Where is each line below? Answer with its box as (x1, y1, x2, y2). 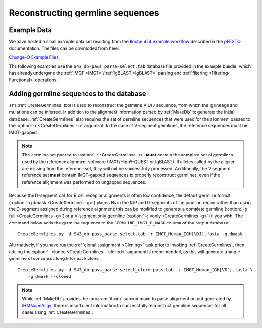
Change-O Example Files (9, 54, 59, 60)
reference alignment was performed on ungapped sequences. (22, 179, 147, 185)
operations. (34, 77, 58, 83)
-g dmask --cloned (27, 274, 72, 279)
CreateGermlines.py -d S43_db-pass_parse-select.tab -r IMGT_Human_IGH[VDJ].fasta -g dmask (17, 231, 243, 237)
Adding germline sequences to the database (9, 89, 146, 98)
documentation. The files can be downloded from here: (9, 45, 119, 51)
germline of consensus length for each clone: (9, 256, 100, 261)
